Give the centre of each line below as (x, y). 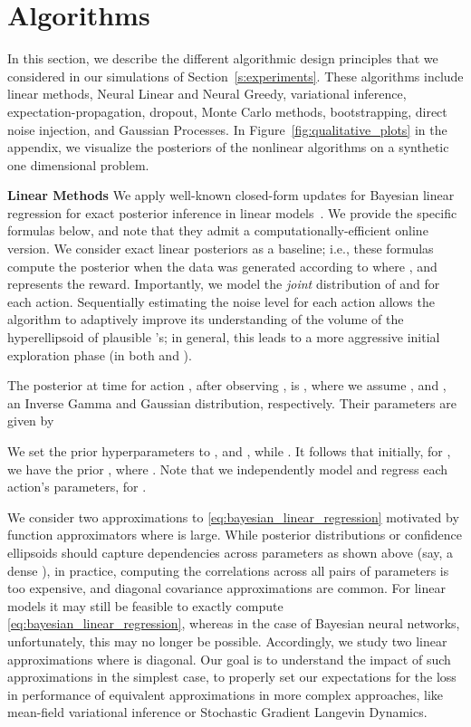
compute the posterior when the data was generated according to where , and (222, 266)
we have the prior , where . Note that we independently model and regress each (228, 469)
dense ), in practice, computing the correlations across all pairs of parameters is (228, 570)
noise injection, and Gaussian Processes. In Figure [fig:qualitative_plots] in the (227, 129)
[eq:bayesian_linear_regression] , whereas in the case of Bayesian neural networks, (234, 623)
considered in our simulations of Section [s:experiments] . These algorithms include (235, 76)
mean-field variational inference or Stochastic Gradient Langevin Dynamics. (217, 712)
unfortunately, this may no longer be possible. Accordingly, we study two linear (227, 641)
